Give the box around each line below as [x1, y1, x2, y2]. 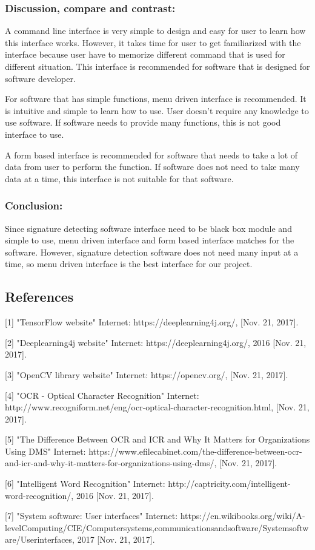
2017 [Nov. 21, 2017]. [77, 533, 155, 546]
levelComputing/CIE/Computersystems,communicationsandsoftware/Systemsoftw [5, 521, 309, 534]
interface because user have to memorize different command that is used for [5, 48, 285, 61]
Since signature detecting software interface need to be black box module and [5, 222, 292, 234]
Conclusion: [5, 198, 63, 213]
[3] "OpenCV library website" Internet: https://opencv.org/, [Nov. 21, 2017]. [5, 368, 288, 381]
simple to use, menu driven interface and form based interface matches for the [5, 234, 294, 246]
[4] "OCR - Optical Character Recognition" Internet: [5, 389, 199, 401]
